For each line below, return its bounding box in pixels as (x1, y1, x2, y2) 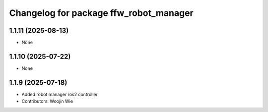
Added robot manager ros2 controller (21, 91, 98, 97)
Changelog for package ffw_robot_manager (9, 7, 194, 18)
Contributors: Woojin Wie (21, 98, 73, 104)
